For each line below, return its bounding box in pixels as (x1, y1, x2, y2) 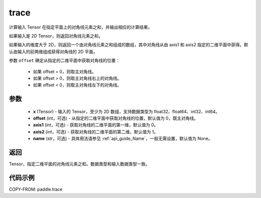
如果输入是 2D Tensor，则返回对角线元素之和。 (9, 33, 103, 39)
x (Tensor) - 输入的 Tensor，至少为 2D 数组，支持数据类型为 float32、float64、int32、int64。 (33, 108, 220, 114)
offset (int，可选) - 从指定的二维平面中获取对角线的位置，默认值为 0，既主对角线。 (33, 115, 198, 121)
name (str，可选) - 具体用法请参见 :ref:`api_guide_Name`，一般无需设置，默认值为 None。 (33, 136, 213, 141)
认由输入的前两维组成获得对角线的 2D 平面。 (9, 48, 98, 54)
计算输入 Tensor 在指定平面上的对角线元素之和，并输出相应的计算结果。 (9, 24, 152, 30)
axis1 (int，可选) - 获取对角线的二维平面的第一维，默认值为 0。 (33, 122, 159, 128)
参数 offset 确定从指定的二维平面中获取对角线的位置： (9, 58, 120, 63)
